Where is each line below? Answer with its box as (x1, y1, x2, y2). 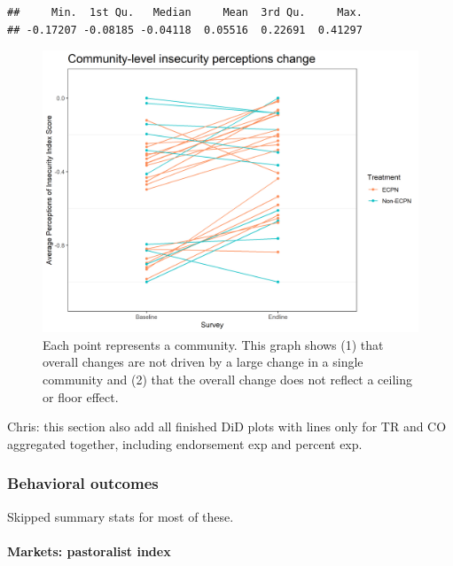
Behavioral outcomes (7, 472, 159, 494)
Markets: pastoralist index (7, 541, 171, 560)
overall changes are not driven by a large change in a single (43, 353, 363, 371)
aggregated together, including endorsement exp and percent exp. (7, 434, 363, 453)
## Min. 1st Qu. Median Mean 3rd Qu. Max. (7, 6, 363, 19)
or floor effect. (43, 387, 119, 406)
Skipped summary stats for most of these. (7, 507, 234, 525)
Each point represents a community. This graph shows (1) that (43, 335, 384, 353)
